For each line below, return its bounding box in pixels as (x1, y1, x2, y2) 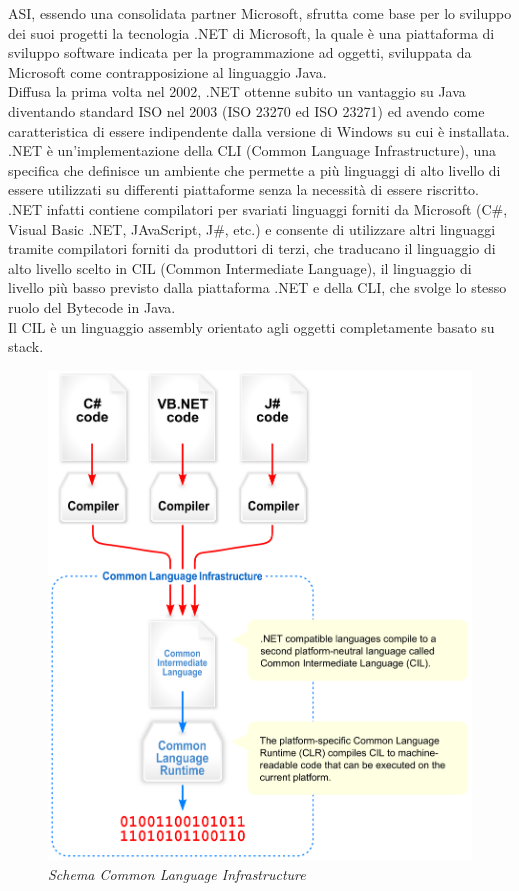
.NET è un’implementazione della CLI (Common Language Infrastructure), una (8, 140, 497, 161)
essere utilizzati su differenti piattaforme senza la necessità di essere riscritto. (8, 179, 480, 200)
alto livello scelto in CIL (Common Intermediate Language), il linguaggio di (8, 257, 472, 278)
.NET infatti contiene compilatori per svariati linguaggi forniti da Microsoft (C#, (8, 198, 508, 219)
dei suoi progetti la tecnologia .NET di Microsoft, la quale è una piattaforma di (8, 22, 495, 43)
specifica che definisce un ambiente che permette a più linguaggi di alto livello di (8, 159, 501, 180)
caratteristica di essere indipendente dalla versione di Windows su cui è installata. (8, 120, 510, 141)
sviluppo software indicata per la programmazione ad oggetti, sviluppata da (8, 42, 472, 63)
